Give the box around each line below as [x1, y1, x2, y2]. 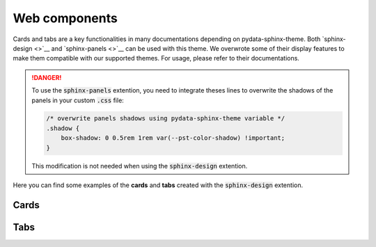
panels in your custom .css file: [31, 96, 125, 104]
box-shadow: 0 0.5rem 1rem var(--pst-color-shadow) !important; [61, 134, 285, 142]
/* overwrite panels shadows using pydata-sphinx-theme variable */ [46, 115, 285, 122]
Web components [13, 10, 118, 26]
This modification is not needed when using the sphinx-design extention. [31, 161, 248, 170]
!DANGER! [31, 73, 62, 81]
